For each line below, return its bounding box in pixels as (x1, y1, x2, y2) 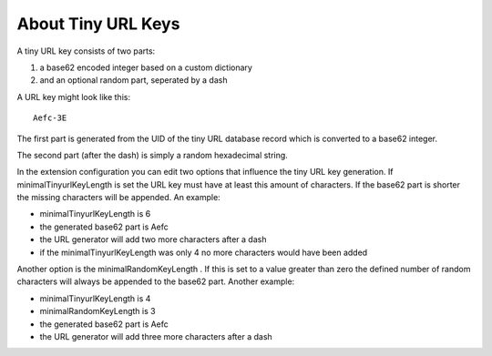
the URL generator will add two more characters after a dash (39, 234, 267, 245)
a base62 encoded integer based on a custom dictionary (39, 62, 252, 73)
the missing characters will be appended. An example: (16, 192, 220, 203)
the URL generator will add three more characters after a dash (39, 331, 272, 341)
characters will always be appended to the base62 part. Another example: (16, 276, 295, 287)
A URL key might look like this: (16, 91, 131, 102)
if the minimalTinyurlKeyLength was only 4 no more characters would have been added (39, 247, 368, 258)
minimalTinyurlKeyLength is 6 (39, 209, 151, 219)
